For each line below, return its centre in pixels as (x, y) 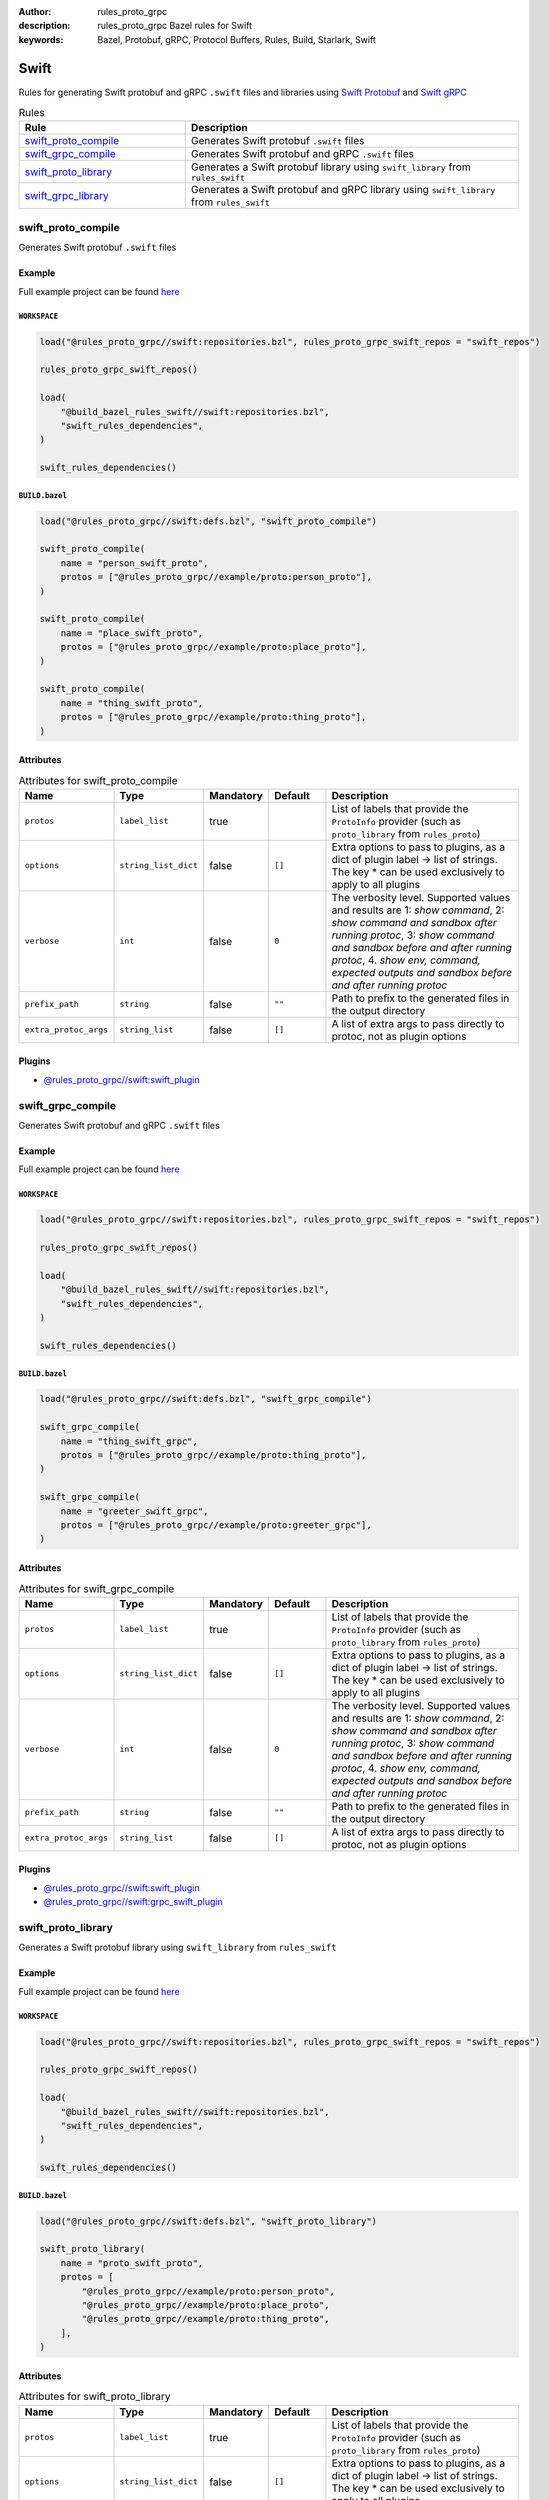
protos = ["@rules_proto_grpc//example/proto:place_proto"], (213, 647)
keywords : (41, 39)
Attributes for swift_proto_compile (98, 780)
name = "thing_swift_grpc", (129, 1441)
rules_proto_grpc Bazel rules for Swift (175, 26)
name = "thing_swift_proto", (132, 703)
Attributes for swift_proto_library (94, 2397)
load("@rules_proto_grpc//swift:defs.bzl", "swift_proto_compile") (208, 521)
